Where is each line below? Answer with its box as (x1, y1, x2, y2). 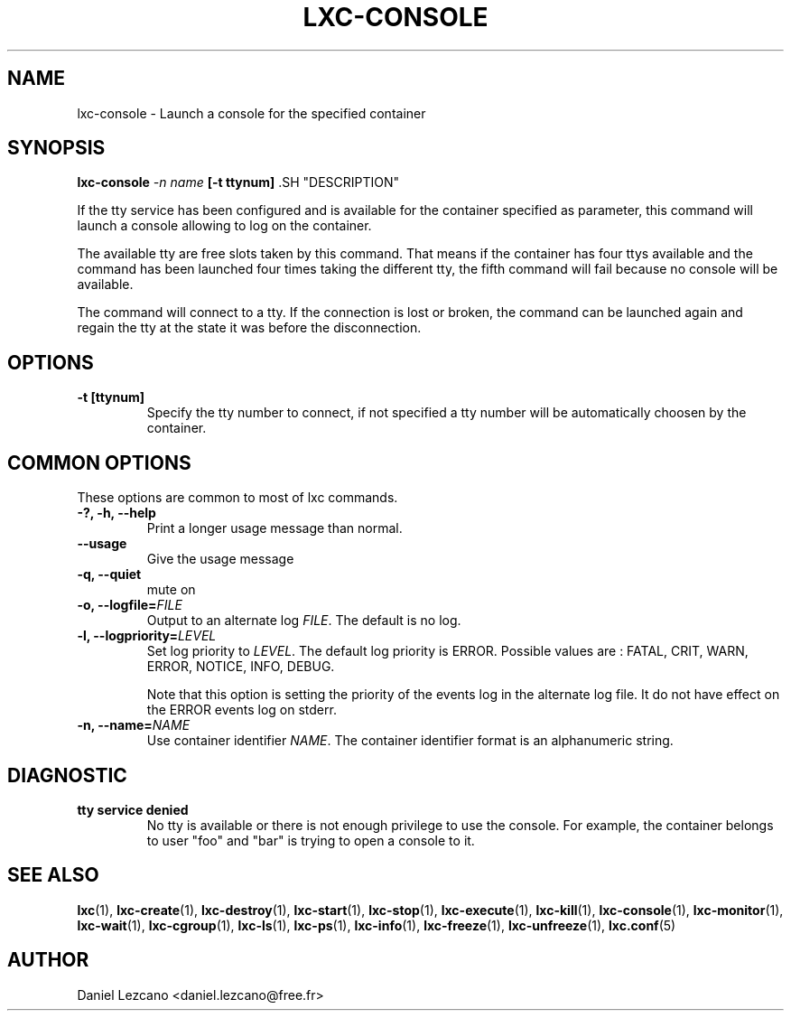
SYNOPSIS (7, 136, 106, 160)
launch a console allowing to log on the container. (77, 218, 372, 234)
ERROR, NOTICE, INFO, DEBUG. (146, 658, 335, 675)
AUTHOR (7, 948, 89, 972)
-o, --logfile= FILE (77, 597, 182, 613)
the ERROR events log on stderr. (146, 702, 337, 718)
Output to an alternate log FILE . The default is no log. (146, 612, 461, 629)
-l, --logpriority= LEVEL (77, 628, 217, 644)
